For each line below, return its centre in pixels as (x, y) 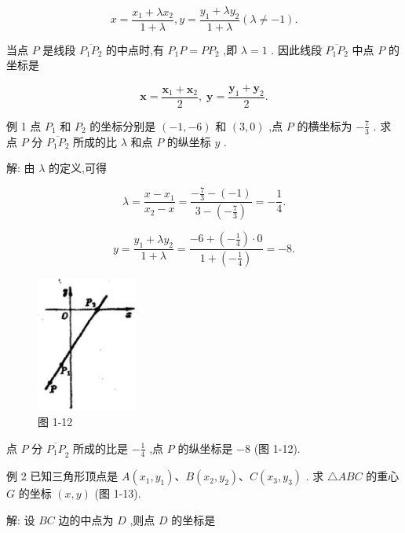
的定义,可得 (78, 168)
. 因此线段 (296, 49)
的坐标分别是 (123, 125)
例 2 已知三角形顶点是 (62, 476)
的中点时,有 (135, 49)
